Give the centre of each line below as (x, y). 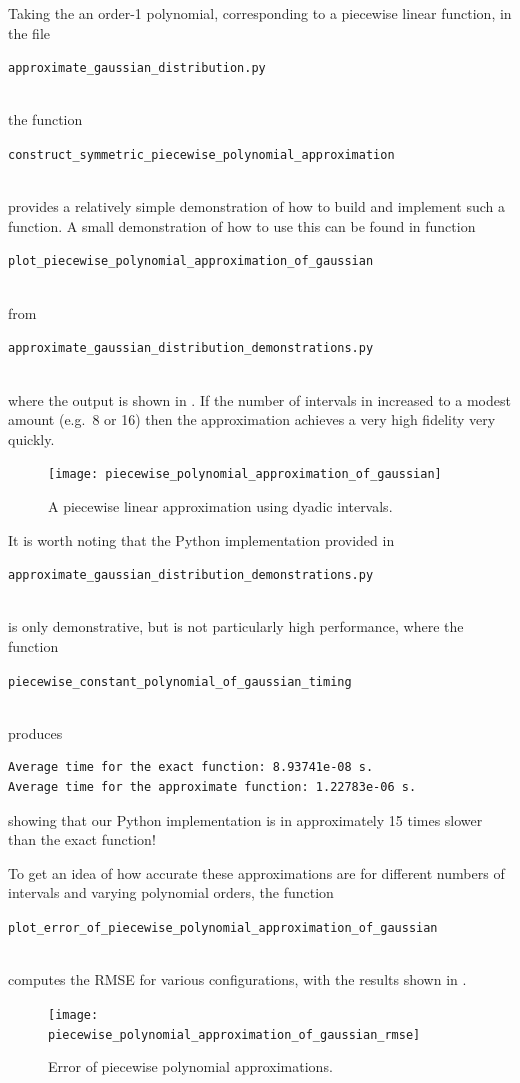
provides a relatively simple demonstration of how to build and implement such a (257, 206)
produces (35, 732)
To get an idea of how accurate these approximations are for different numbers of (256, 872)
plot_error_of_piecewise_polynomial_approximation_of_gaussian (223, 928)
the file (29, 32)
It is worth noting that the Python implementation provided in (201, 539)
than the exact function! (82, 839)
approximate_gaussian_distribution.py (137, 68)
